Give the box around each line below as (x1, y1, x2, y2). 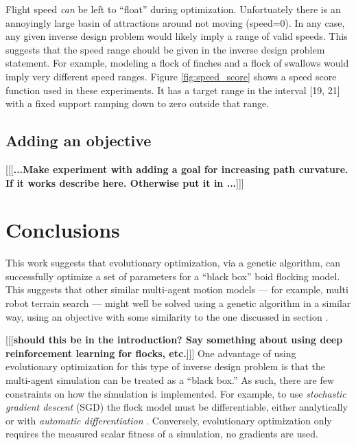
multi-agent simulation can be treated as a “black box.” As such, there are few (5, 373, 335, 387)
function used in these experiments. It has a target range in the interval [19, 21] (5, 82, 340, 97)
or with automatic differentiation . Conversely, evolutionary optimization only (5, 413, 332, 427)
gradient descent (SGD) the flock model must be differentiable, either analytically (5, 400, 348, 414)
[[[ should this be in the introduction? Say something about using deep (5, 332, 343, 347)
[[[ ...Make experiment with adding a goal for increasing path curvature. (5, 161, 348, 176)
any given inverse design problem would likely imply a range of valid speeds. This (5, 29, 348, 43)
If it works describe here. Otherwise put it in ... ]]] (5, 175, 244, 190)
